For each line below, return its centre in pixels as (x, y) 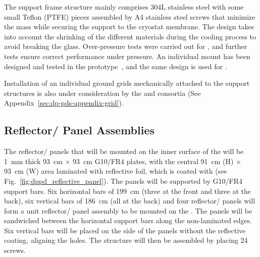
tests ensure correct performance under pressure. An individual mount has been (127, 56)
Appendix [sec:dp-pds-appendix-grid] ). (64, 103)
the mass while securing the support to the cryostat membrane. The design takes (129, 27)
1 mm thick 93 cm (33, 161)
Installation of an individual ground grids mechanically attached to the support (127, 83)
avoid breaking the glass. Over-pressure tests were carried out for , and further (126, 46)
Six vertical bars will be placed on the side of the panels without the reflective (125, 230)
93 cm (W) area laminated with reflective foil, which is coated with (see (116, 171)
